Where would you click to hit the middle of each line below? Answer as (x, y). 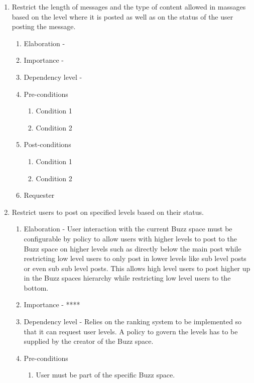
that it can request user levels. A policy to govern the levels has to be (131, 331)
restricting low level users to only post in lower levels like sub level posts (135, 258)
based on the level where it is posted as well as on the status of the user (122, 16)
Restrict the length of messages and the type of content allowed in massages (129, 7)
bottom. (36, 287)
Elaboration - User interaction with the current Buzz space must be (128, 229)
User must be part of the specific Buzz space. (105, 375)
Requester (39, 195)
